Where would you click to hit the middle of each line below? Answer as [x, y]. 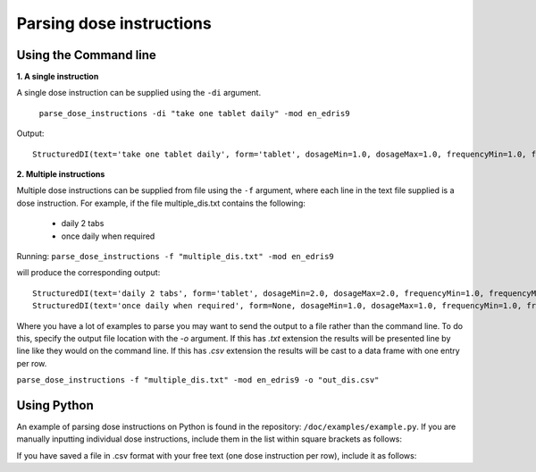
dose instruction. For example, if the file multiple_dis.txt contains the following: [161, 203]
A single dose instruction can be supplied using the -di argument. [139, 93]
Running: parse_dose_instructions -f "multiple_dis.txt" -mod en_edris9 [175, 256]
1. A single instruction [58, 77]
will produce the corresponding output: [88, 273]
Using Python [55, 405]
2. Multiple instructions [61, 174]
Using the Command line [86, 55]
